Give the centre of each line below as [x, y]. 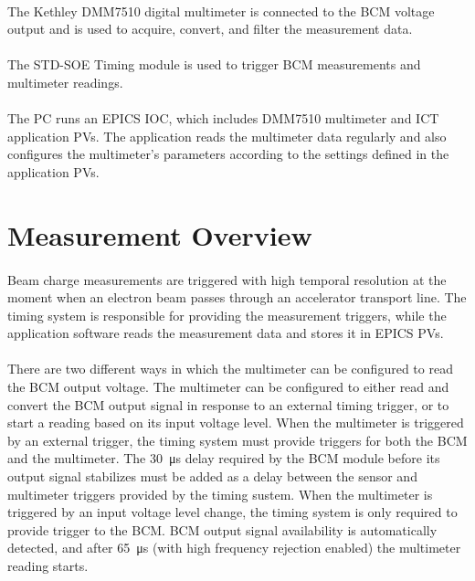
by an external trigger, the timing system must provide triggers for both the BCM [237, 440]
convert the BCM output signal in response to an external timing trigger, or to [228, 404]
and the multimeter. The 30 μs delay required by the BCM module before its [224, 458]
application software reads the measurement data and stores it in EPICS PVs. [226, 333]
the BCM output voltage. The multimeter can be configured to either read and [228, 387]
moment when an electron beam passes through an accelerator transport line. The [237, 297]
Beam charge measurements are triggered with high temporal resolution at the [227, 279]
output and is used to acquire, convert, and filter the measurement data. [210, 29]
